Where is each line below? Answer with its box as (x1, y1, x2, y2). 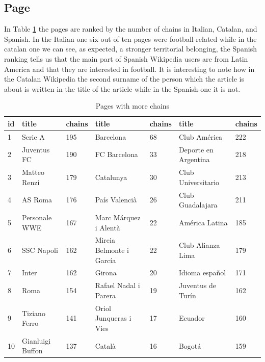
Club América (178, 131, 223, 142)
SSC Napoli (22, 244, 58, 255)
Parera (95, 290, 116, 300)
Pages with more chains (95, 100, 170, 111)
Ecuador (178, 313, 205, 323)
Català (95, 340, 116, 351)
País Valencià (95, 194, 137, 205)
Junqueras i (95, 313, 131, 323)
